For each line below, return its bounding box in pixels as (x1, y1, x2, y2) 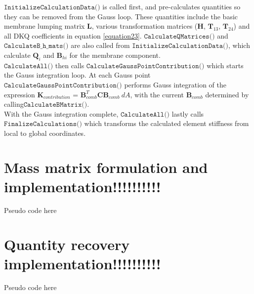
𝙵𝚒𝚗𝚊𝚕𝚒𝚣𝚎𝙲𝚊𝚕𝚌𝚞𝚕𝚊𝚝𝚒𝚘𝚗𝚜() (4, 121, 82, 128)
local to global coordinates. (4, 127, 86, 138)
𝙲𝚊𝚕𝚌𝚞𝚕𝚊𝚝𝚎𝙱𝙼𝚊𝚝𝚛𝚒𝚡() (23, 101, 87, 109)
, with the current (130, 89, 184, 99)
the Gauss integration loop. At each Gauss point (4, 70, 151, 80)
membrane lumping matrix (4, 21, 85, 31)
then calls (55, 60, 85, 70)
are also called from (71, 40, 130, 50)
